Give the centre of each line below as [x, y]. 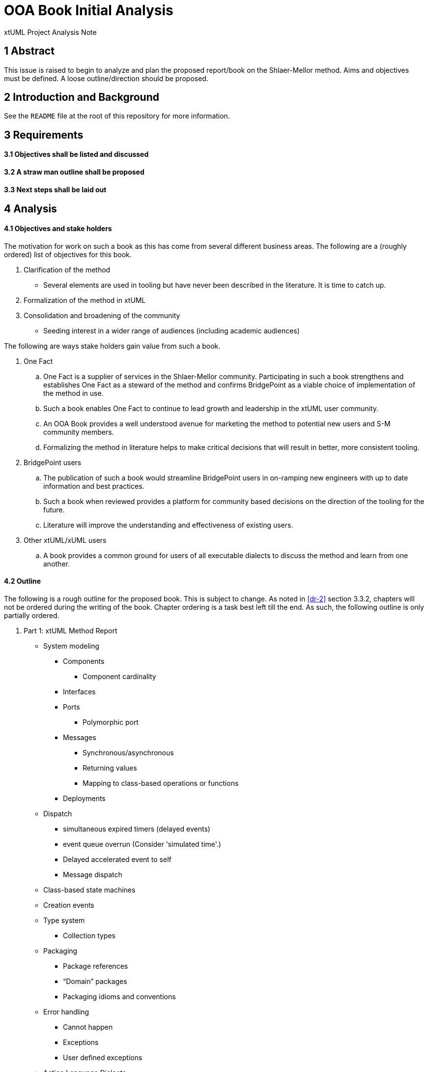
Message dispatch [93, 874]
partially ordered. [32, 615]
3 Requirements [44, 135]
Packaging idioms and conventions [119, 996]
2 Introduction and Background [82, 97]
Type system [64, 920]
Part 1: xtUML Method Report [71, 630]
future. [54, 509]
